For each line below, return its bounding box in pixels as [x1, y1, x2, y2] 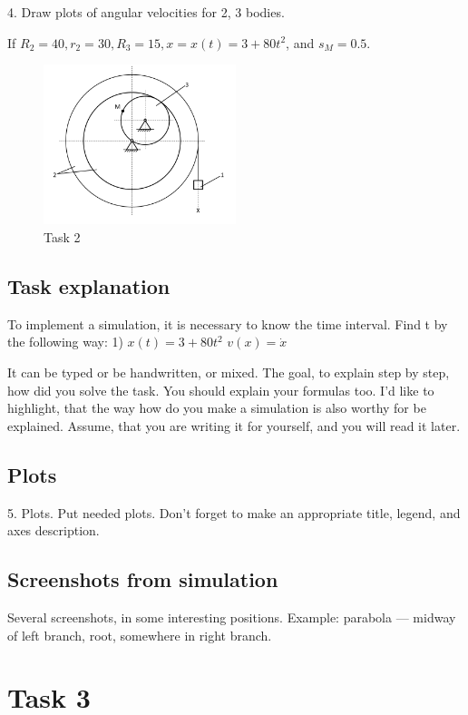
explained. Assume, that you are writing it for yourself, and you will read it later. [7, 416, 461, 435]
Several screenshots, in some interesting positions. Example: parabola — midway [7, 608, 456, 626]
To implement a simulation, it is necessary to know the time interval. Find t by [7, 314, 448, 333]
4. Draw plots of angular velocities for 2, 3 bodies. [7, 3, 285, 21]
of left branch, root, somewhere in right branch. [7, 625, 272, 644]
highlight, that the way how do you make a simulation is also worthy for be [7, 398, 426, 417]
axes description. [7, 521, 100, 540]
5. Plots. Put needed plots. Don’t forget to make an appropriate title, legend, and [7, 503, 461, 522]
